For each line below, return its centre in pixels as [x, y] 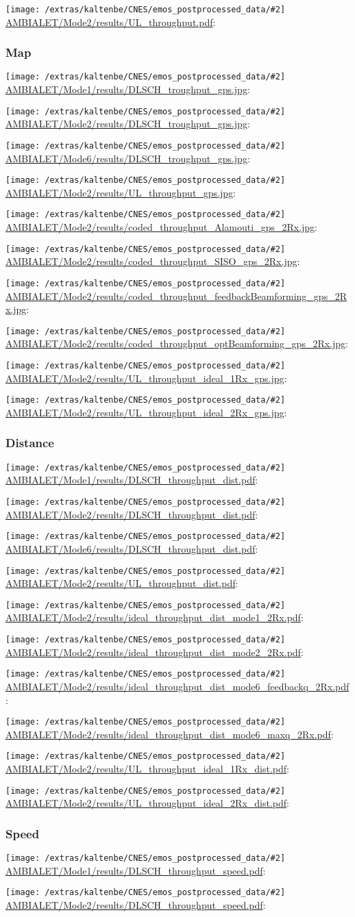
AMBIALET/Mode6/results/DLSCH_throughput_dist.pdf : [132, 548]
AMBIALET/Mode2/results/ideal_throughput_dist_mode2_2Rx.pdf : [155, 652]
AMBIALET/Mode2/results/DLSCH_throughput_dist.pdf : [132, 514]
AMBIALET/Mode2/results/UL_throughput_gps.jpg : [121, 192]
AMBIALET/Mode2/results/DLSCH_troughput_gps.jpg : [128, 124]
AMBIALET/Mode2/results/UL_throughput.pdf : [111, 22]
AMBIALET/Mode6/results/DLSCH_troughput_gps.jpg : [128, 158]
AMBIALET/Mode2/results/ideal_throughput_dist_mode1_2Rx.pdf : [155, 617]
